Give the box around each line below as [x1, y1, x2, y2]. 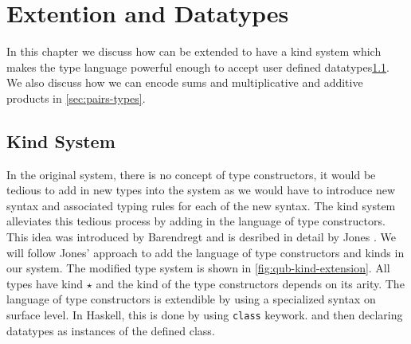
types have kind [6, 275, 84, 291]
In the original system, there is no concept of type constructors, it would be [6, 166, 376, 182]
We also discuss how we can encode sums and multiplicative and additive [6, 74, 363, 91]
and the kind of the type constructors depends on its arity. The [96, 275, 405, 291]
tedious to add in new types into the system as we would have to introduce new [6, 182, 396, 198]
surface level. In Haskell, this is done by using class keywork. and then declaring [6, 307, 403, 323]
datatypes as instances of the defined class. [6, 322, 215, 338]
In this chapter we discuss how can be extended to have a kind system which [6, 43, 382, 60]
